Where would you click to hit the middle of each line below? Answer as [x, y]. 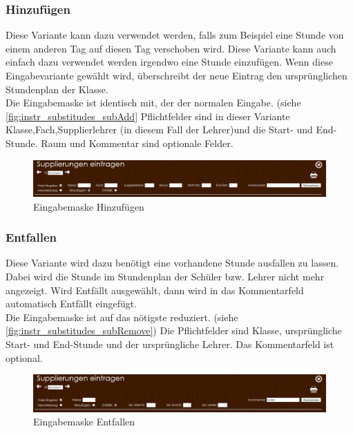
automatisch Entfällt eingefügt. [71, 304]
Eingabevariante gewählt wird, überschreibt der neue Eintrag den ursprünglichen [176, 75]
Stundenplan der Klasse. [57, 89]
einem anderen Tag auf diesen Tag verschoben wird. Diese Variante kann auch [171, 48]
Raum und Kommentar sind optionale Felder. [137, 143]
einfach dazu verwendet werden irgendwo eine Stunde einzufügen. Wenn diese [169, 62]
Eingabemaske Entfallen [84, 422]
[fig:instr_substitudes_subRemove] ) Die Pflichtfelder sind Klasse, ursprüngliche [174, 330]
